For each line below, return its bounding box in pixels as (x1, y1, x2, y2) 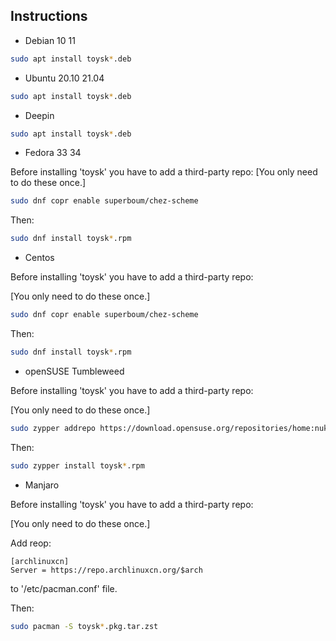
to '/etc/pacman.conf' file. (10, 582, 118, 594)
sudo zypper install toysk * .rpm (10, 460, 145, 471)
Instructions (10, 8, 88, 25)
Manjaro (24, 479, 60, 491)
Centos (24, 252, 55, 264)
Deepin (24, 109, 55, 121)
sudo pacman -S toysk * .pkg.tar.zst (10, 621, 159, 631)
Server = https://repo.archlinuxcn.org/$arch (10, 565, 203, 575)
